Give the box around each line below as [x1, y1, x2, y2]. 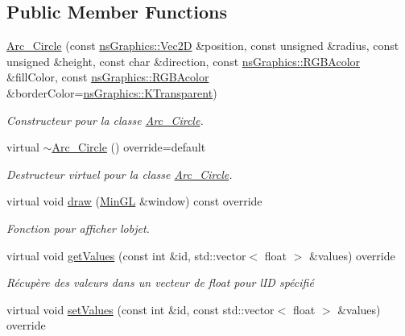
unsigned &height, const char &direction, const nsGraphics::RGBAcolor [6, 52, 361, 69]
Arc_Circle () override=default [52, 139, 206, 156]
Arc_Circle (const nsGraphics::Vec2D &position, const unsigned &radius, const [6, 37, 399, 54]
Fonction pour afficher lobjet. [6, 219, 150, 236]
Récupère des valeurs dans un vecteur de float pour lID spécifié [6, 274, 314, 291]
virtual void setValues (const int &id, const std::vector [6, 301, 275, 317]
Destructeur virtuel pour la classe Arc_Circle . [6, 165, 233, 182]
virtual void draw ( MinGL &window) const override [6, 193, 262, 209]
